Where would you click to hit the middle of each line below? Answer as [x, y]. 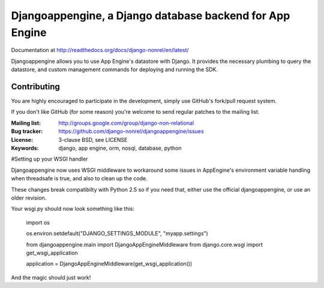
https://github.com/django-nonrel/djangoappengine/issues [131, 131]
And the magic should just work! [51, 277]
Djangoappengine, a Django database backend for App [151, 16]
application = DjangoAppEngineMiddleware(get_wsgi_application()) [109, 264]
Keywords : [25, 148]
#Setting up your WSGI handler [49, 159]
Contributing [35, 87]
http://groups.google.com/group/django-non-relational [126, 123]
